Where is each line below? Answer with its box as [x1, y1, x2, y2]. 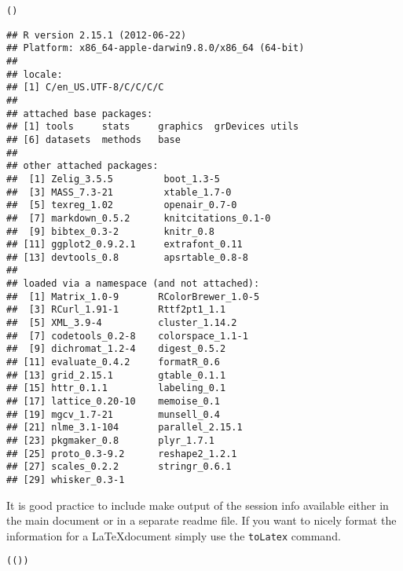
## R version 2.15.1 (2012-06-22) [6, 29, 187, 41]
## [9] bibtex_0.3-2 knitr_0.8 [6, 225, 214, 237]
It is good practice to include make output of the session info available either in [6, 496, 389, 513]
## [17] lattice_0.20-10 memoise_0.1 [6, 396, 221, 408]
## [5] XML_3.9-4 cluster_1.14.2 [6, 317, 237, 329]
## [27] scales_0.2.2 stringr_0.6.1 [6, 461, 232, 473]
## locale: [6, 68, 63, 80]
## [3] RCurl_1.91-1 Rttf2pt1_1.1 [6, 304, 226, 316]
